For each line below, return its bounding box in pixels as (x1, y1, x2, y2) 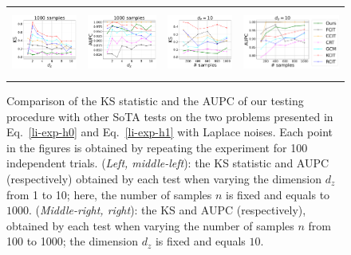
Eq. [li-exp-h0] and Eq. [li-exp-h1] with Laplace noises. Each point (6, 124, 333, 140)
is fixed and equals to (226, 186, 330, 202)
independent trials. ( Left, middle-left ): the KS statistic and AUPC (6, 155, 329, 171)
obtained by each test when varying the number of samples (6, 217, 294, 233)
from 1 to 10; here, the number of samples (6, 186, 212, 202)
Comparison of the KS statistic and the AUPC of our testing (6, 92, 304, 108)
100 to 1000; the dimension (6, 233, 138, 249)
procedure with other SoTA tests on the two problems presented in (6, 108, 333, 124)
